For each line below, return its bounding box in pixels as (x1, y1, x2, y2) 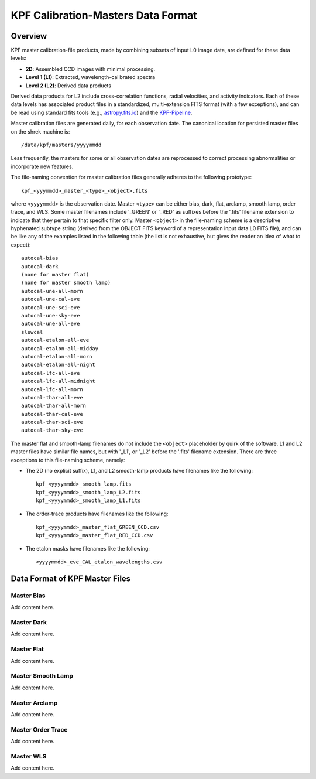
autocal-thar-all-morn (21, 402, 87, 409)
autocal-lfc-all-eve (21, 370, 80, 376)
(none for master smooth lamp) (21, 279, 111, 286)
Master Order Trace (11, 725, 68, 733)
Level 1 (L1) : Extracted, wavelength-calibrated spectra (25, 74, 155, 81)
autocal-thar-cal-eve (21, 411, 83, 417)
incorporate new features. (11, 163, 74, 170)
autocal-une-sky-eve (21, 312, 80, 319)
